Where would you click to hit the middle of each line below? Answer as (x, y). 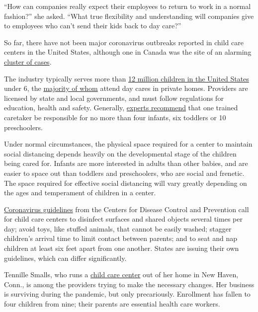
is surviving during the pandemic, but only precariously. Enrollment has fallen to (127, 294)
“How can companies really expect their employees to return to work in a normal (128, 6)
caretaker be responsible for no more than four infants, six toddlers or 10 (115, 117)
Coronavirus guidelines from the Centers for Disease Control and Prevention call (127, 209)
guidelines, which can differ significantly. (65, 258)
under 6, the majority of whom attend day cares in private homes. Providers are (126, 88)
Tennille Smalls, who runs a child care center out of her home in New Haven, (121, 274)
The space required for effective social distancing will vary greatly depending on (126, 183)
